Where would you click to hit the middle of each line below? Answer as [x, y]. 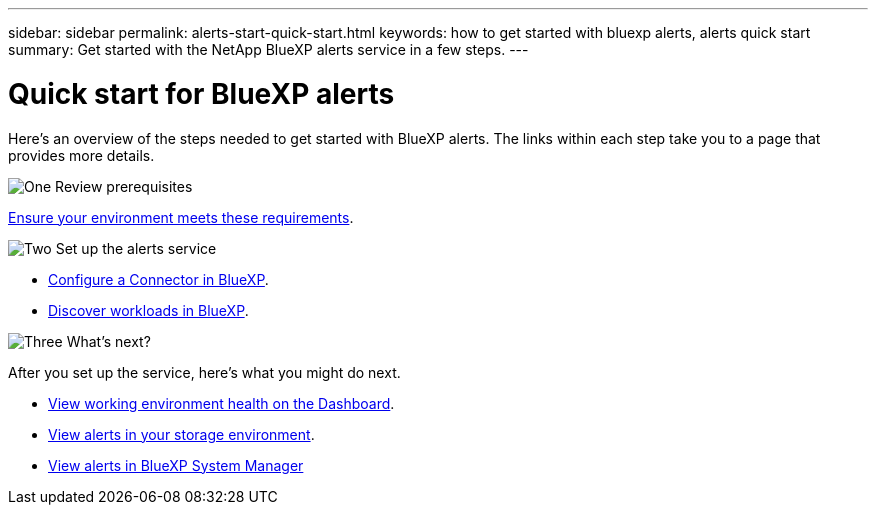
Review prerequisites [124, 186]
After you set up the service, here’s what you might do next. [204, 372]
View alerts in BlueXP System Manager [176, 465]
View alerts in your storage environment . [181, 434]
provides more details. [81, 155]
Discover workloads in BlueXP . [148, 310]
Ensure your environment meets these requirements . [181, 217]
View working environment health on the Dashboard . [221, 403]
